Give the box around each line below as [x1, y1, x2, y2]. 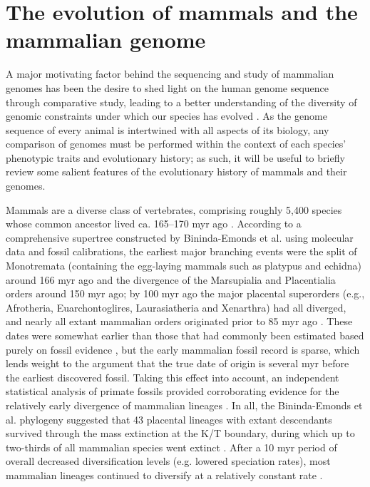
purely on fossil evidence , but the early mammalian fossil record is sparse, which [6, 342, 360, 357]
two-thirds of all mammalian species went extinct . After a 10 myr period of [6, 439, 337, 454]
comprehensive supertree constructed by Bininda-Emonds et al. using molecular [6, 230, 354, 245]
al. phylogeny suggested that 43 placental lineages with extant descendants [6, 411, 332, 426]
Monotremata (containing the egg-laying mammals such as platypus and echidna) [6, 258, 361, 273]
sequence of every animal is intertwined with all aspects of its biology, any [6, 122, 329, 137]
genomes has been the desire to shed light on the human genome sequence [6, 80, 329, 95]
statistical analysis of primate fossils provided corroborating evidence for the [6, 384, 339, 399]
